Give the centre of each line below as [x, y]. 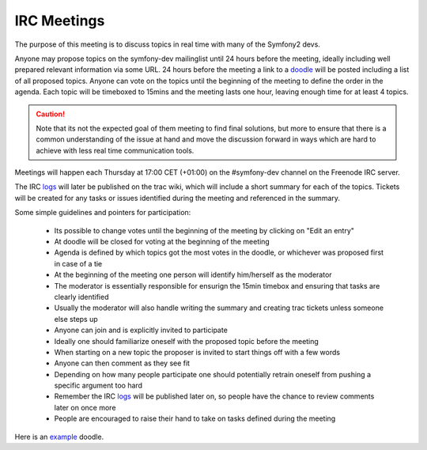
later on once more [85, 407]
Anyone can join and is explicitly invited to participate [141, 330]
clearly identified [81, 297]
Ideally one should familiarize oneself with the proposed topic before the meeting [187, 341]
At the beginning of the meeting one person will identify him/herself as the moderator [193, 275]
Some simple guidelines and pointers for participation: [103, 213]
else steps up [76, 319]
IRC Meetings [60, 21]
